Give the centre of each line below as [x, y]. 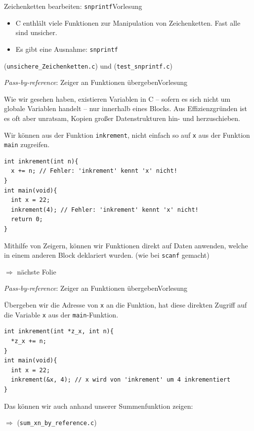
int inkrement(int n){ [41, 161]
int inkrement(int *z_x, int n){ [59, 332]
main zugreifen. [27, 144]
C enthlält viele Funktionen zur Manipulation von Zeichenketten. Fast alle [128, 22]
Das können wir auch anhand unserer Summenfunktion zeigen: [99, 406]
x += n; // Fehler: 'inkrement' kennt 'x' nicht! [94, 171]
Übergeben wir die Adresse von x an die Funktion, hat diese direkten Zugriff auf [126, 305]
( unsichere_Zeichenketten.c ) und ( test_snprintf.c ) [88, 65]
